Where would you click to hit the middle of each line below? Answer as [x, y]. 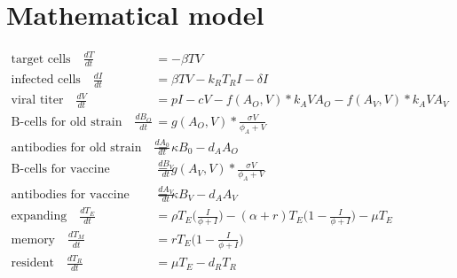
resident [32, 263]
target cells [41, 59]
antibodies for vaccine [70, 194]
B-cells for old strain [67, 122]
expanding [39, 216]
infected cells [46, 80]
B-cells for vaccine [60, 170]
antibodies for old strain [76, 147]
